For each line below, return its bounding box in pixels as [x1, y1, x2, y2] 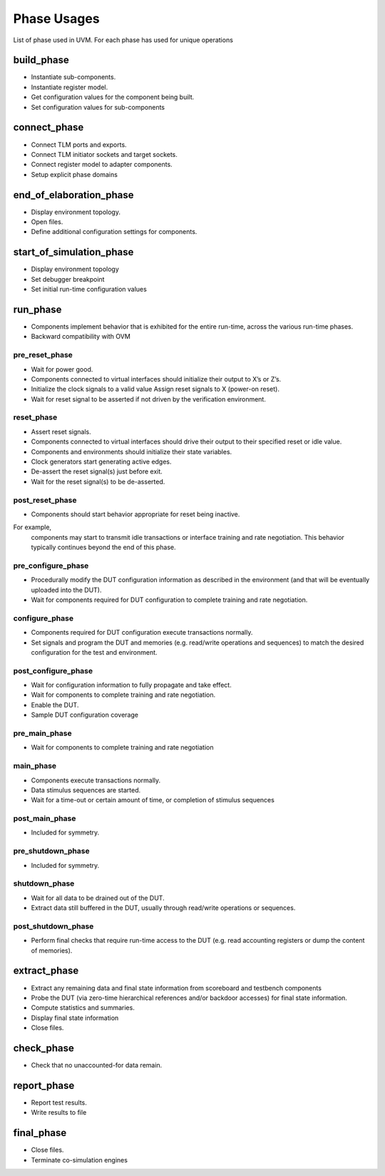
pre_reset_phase [13, 350, 73, 360]
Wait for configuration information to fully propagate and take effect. [31, 681, 232, 690]
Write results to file [31, 1108, 87, 1117]
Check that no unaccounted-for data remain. [31, 1061, 163, 1070]
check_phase [13, 1042, 74, 1054]
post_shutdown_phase [13, 921, 94, 931]
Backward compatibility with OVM [31, 332, 131, 341]
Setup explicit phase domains [31, 170, 118, 178]
